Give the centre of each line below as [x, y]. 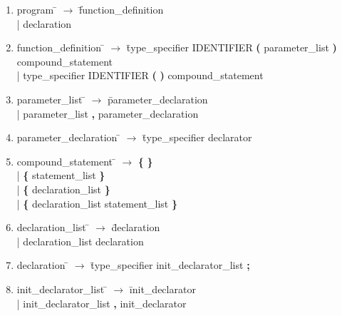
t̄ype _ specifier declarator [197, 137]
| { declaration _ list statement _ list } [97, 203]
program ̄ [37, 9]
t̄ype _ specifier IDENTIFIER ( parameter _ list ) [232, 47]
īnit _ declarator [162, 289]
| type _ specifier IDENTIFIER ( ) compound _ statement [140, 75]
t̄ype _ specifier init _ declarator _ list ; [170, 265]
